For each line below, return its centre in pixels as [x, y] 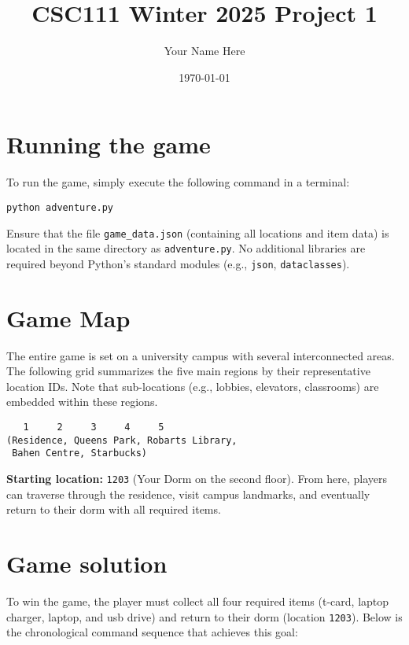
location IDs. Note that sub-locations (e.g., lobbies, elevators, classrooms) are [193, 386]
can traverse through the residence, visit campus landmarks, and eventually [188, 494]
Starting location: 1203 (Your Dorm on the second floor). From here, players [197, 478]
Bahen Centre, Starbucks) [79, 453]
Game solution [87, 563]
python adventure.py [60, 207]
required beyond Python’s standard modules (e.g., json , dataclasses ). [178, 263]
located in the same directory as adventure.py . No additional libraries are [186, 248]
